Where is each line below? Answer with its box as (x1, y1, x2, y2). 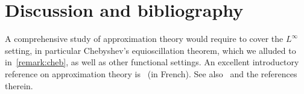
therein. (5, 79, 33, 92)
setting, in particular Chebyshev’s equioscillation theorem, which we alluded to (5, 44, 296, 56)
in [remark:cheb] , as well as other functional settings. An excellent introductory (5, 56, 299, 68)
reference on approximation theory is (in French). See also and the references (5, 67, 297, 80)
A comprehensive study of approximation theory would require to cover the (5, 32, 283, 45)
